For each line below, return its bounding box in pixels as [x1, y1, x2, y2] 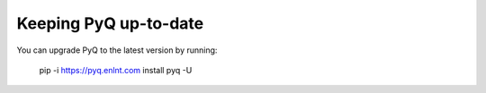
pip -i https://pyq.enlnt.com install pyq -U [39, 64, 193, 75]
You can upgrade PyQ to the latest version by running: [16, 45, 218, 55]
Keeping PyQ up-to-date [16, 13, 204, 33]
